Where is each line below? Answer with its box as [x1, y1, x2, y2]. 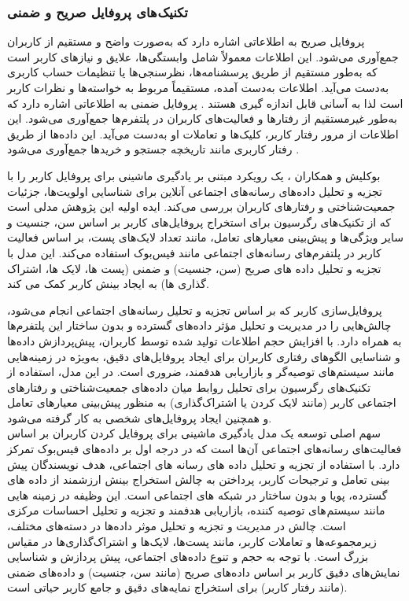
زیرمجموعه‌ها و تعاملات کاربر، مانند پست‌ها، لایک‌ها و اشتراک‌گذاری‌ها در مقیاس [7, 533, 377, 549]
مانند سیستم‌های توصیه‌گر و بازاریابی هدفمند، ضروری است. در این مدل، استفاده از [7, 363, 395, 380]
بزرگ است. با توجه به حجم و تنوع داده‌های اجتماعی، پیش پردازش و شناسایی [7, 548, 369, 565]
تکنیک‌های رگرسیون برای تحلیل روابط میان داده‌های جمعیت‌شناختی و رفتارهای [7, 378, 371, 395]
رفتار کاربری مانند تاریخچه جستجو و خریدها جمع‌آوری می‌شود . [7, 141, 300, 157]
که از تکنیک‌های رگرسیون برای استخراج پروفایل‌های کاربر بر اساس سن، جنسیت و [7, 213, 391, 230]
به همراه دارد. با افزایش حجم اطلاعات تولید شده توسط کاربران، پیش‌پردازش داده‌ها [7, 332, 402, 348]
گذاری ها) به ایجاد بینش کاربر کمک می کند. [7, 275, 209, 292]
